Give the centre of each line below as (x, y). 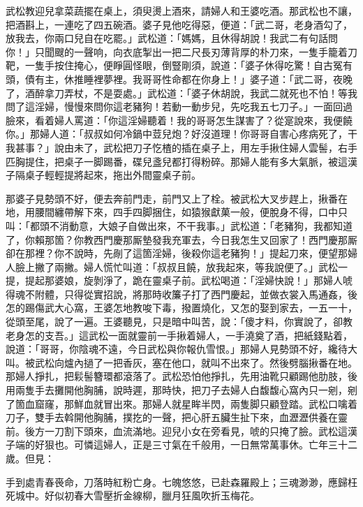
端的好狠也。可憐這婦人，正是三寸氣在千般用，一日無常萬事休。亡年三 (176, 444)
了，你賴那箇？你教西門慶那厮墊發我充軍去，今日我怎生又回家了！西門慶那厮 (181, 239)
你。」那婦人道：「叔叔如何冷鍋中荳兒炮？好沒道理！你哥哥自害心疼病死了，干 (181, 134)
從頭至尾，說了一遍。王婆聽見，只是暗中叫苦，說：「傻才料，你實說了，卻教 (179, 322)
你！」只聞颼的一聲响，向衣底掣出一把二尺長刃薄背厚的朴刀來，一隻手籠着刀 (181, 51)
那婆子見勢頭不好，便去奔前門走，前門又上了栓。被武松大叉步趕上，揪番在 (177, 198)
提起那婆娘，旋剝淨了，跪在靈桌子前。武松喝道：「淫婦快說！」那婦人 (184, 280)
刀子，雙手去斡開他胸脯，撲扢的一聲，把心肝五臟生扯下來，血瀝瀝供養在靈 (177, 417)
